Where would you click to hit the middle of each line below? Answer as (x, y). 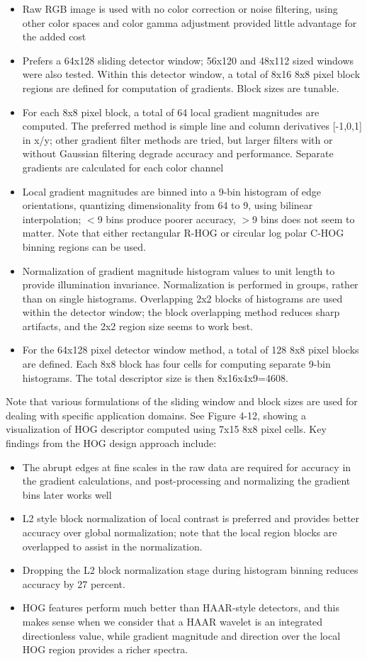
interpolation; (52, 219)
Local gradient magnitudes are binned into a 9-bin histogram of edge (172, 191)
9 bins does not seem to (304, 219)
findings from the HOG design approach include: (111, 443)
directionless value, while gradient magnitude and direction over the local (181, 635)
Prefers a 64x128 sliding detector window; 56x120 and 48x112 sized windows (188, 60)
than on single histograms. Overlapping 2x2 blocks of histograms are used (182, 298)
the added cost (54, 36)
